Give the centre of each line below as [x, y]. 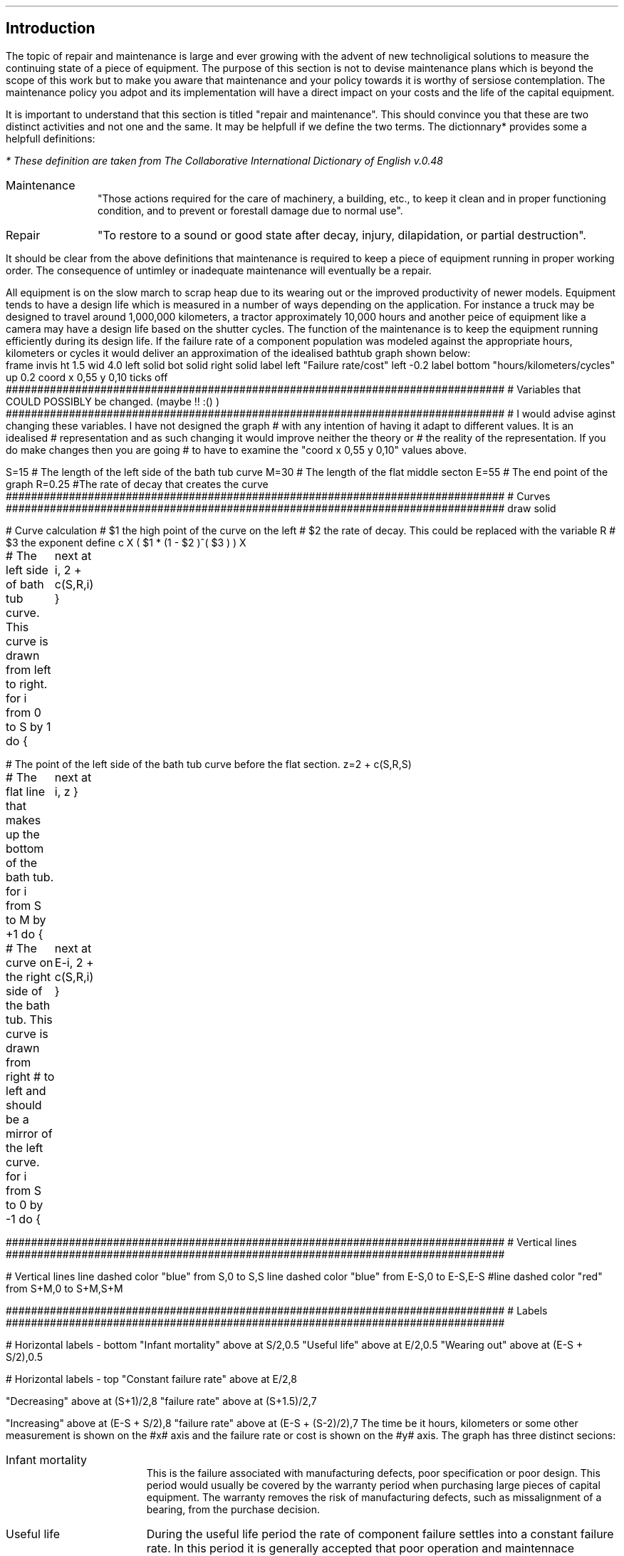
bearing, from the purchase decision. [233, 1509]
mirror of [29, 1133]
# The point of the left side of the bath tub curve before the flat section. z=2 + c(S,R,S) [209, 764]
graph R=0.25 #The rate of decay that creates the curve [137, 484]
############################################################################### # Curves [278, 496]
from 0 [24, 712]
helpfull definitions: [51, 138]
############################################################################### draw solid [281, 508]
